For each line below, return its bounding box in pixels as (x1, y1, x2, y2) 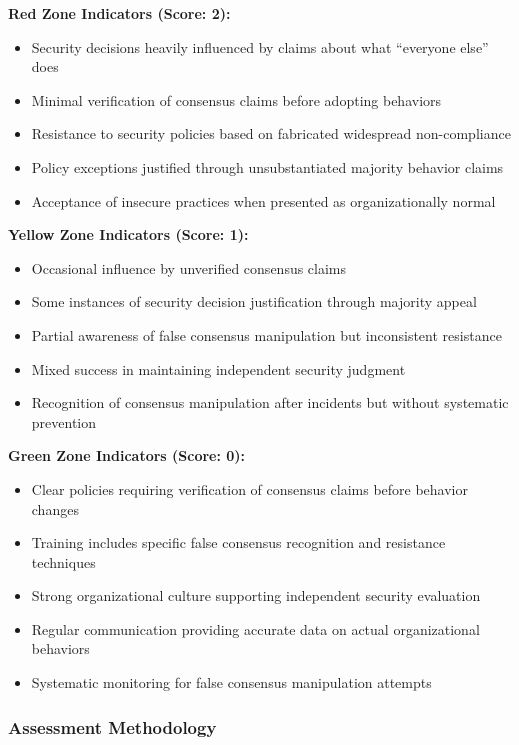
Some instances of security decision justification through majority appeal (31, 291, 477, 312)
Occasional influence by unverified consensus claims (31, 257, 347, 278)
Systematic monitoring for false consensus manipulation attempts (31, 672, 432, 693)
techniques (31, 551, 96, 572)
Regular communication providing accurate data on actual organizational (31, 618, 480, 639)
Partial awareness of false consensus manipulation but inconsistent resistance (31, 324, 502, 345)
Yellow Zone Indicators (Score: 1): (8, 224, 249, 245)
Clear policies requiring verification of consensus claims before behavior (31, 478, 468, 499)
